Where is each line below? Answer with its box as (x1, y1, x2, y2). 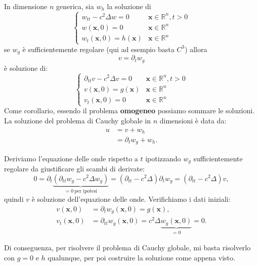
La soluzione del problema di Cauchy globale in (4, 115, 151, 125)
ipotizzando (145, 153, 181, 163)
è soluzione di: (4, 62, 48, 73)
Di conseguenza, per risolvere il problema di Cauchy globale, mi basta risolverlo (4, 242, 251, 253)
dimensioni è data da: (159, 115, 227, 125)
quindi (4, 193, 24, 204)
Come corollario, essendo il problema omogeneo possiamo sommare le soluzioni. (4, 105, 254, 116)
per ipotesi (74, 189, 98, 194)
